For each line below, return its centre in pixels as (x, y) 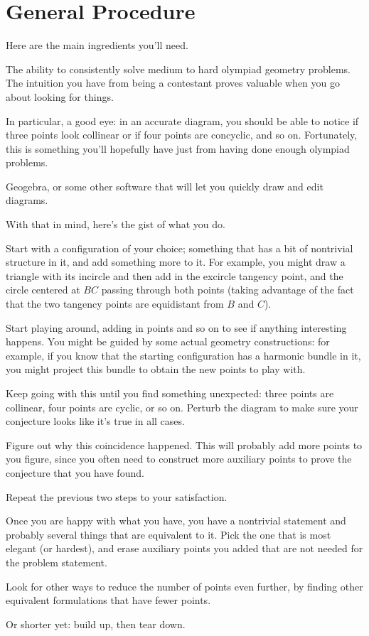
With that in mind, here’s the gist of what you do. (116, 224)
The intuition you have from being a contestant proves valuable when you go (173, 83)
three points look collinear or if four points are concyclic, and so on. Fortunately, (182, 135)
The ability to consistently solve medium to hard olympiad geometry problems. (178, 69)
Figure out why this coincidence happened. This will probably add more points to (184, 444)
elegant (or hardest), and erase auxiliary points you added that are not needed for (184, 548)
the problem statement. (57, 562)
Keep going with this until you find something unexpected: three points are (170, 393)
